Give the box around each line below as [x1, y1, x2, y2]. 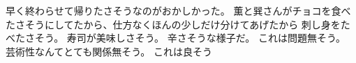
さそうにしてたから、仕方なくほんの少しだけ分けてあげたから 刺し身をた [15, 17, 350, 31]
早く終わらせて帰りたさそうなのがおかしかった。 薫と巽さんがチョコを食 [6, 3, 341, 17]
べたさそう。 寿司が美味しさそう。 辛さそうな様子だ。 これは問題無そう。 [6, 30, 346, 45]
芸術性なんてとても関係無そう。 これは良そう [6, 44, 213, 58]
